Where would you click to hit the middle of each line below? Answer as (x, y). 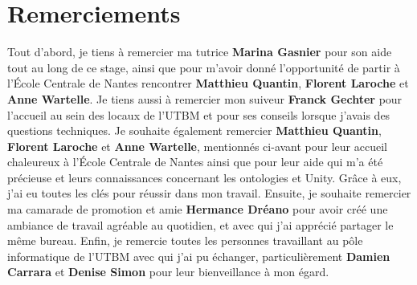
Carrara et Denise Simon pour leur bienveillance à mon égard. (168, 272)
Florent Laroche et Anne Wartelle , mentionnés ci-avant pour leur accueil (197, 146)
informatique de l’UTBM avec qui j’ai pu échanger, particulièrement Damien (199, 256)
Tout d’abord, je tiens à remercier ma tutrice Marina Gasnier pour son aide (200, 52)
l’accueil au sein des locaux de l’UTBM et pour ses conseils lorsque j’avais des (199, 114)
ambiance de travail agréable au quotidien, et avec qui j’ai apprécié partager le (200, 224)
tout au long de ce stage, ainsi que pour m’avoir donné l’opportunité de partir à (204, 67)
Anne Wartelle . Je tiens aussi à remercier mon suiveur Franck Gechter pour (205, 98)
